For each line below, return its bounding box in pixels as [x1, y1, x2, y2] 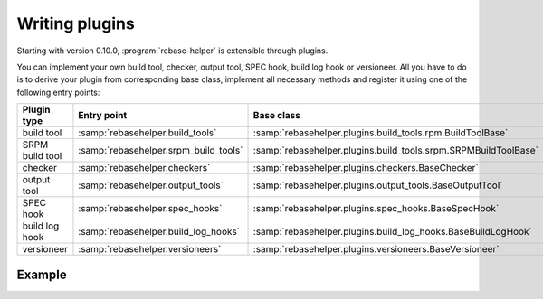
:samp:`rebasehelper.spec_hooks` [78, 202, 223, 215]
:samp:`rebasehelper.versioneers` [78, 243, 222, 256]
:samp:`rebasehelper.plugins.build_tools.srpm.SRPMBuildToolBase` [252, 145, 538, 157]
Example [16, 266, 67, 282]
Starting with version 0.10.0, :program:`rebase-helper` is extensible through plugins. [16, 45, 329, 56]
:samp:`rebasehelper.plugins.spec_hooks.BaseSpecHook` [252, 202, 500, 215]
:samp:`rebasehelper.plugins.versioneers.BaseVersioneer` [252, 243, 500, 256]
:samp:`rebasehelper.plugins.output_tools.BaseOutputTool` [252, 179, 503, 192]
